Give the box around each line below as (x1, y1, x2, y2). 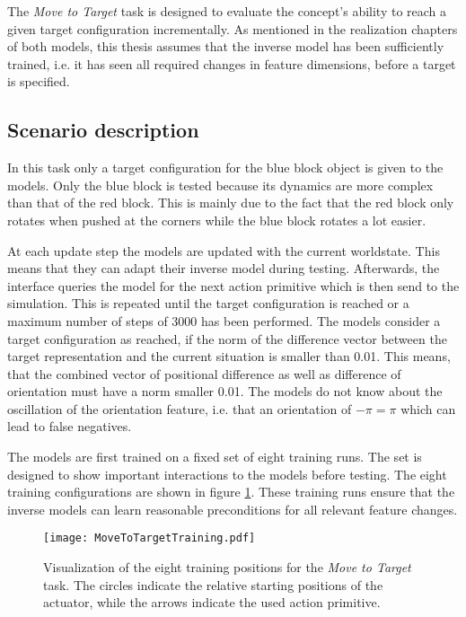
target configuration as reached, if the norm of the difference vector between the (7, 329, 447, 348)
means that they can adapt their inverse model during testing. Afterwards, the (7, 259, 440, 278)
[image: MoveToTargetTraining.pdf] (43, 532, 256, 545)
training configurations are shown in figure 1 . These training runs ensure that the (7, 482, 455, 501)
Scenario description (7, 116, 199, 144)
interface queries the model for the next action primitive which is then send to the (7, 276, 460, 295)
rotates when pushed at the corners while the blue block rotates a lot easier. (7, 210, 426, 229)
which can (400, 399, 456, 418)
